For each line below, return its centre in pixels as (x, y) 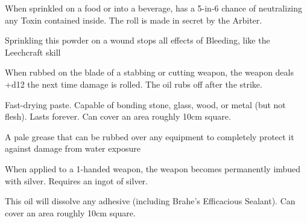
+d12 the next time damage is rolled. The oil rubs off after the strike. (134, 84)
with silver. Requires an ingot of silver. (76, 180)
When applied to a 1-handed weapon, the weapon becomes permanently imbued (153, 168)
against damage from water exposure (73, 148)
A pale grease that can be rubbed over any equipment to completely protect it (150, 136)
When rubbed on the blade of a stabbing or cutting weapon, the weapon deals (149, 72)
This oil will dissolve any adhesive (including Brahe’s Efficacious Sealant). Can (150, 201)
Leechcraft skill (33, 52)
